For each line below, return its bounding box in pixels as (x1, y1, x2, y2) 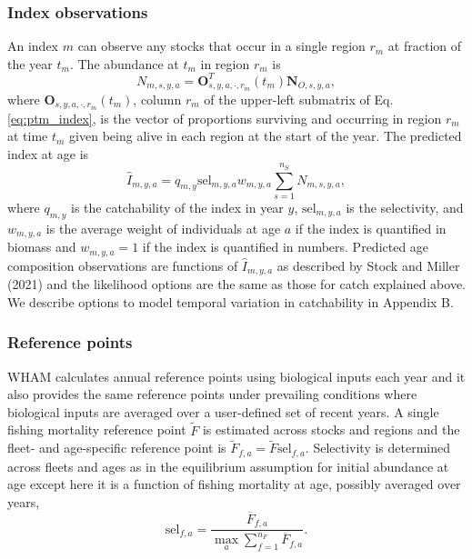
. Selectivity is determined (305, 438, 451, 457)
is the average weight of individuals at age (45, 218, 281, 237)
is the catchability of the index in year (70, 197, 284, 216)
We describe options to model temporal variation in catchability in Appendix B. (7, 292, 454, 311)
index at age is (7, 144, 89, 163)
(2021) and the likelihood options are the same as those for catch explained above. (7, 275, 466, 294)
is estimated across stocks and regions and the (202, 420, 460, 439)
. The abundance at (69, 54, 179, 73)
